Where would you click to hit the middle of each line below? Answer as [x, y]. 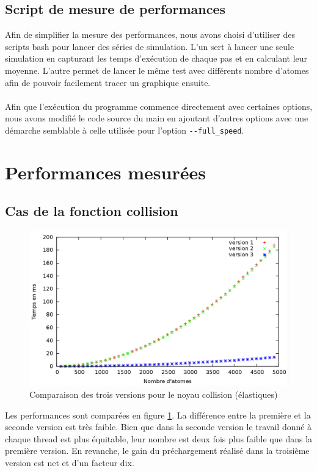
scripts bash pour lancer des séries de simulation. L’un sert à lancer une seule [150, 46]
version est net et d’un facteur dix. [70, 462]
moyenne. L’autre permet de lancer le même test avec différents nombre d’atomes [157, 70]
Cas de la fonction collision [92, 211]
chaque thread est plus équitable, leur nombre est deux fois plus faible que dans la [159, 438]
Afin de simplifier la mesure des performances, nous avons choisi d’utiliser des [150, 34]
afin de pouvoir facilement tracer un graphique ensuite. [108, 82]
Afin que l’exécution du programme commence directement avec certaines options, [159, 106]
